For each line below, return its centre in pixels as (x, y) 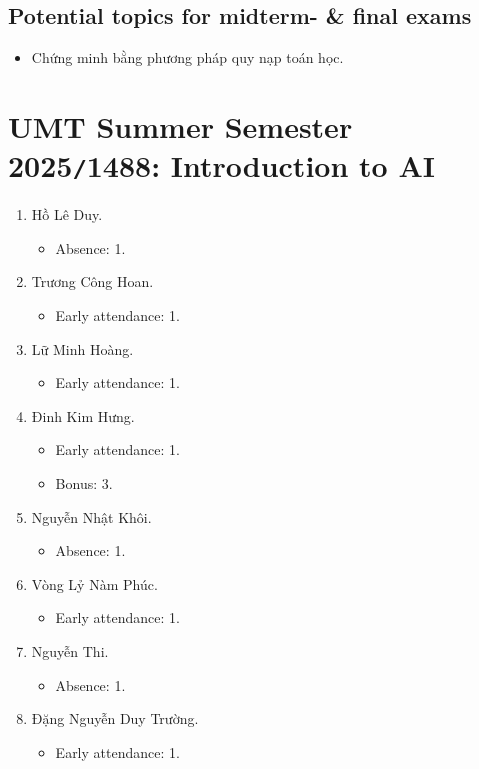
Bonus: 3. (84, 482)
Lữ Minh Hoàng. (82, 348)
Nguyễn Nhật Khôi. (91, 516)
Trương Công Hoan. (92, 281)
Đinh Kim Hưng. (83, 415)
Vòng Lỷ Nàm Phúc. (94, 583)
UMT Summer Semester (180, 125)
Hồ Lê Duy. (67, 214)
